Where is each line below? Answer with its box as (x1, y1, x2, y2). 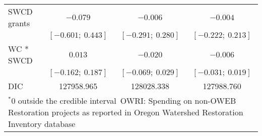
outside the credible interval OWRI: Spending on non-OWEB (18, 95, 236, 106)
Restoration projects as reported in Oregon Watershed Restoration (8, 106, 243, 118)
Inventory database (8, 118, 76, 129)
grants (8, 17, 30, 29)
